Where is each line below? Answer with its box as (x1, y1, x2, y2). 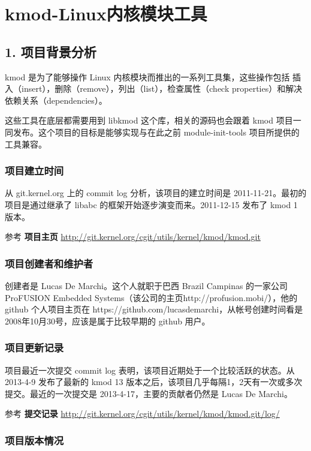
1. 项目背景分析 (5, 42, 96, 61)
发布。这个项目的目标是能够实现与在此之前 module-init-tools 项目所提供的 (13, 125, 300, 138)
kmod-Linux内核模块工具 (5, 1, 207, 26)
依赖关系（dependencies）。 (5, 94, 107, 106)
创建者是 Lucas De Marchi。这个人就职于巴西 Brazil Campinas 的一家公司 (5, 279, 288, 291)
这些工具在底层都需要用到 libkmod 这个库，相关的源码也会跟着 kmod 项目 (5, 114, 293, 127)
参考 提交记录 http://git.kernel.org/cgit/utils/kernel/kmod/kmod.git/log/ (5, 407, 280, 420)
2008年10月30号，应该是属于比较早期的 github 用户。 (5, 314, 210, 327)
